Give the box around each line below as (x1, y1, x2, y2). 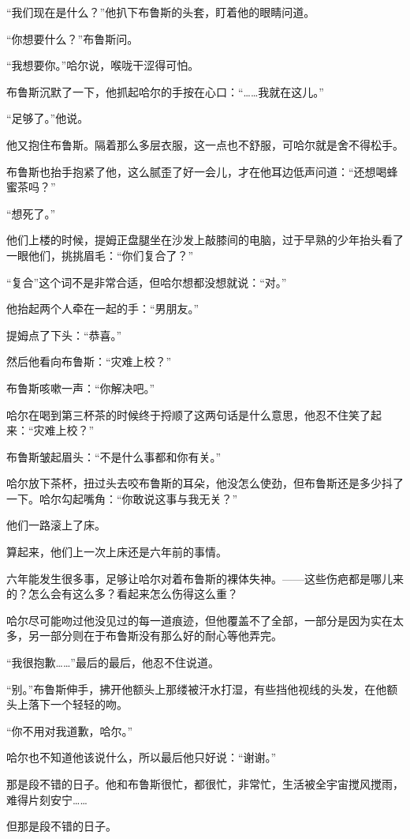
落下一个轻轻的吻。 (28, 696, 128, 713)
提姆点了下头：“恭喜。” (6, 326, 122, 343)
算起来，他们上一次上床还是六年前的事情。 (6, 544, 227, 560)
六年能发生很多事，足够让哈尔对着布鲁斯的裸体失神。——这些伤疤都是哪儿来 (6, 570, 404, 586)
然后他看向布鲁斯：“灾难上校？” (6, 353, 172, 370)
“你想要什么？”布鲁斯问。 (6, 30, 139, 47)
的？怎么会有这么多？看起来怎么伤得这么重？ (6, 585, 238, 602)
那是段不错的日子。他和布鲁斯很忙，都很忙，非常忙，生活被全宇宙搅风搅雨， (6, 776, 404, 792)
